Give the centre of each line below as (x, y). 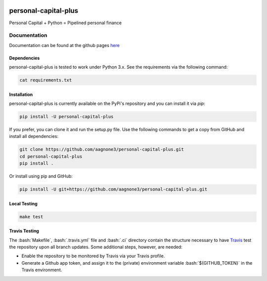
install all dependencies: (34, 137)
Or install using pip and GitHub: (41, 176)
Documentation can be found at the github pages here (64, 45)
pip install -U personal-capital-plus (67, 117)
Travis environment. (42, 270)
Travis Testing (24, 231)
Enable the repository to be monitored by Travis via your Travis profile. (93, 256)
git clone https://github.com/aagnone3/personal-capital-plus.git (102, 149)
